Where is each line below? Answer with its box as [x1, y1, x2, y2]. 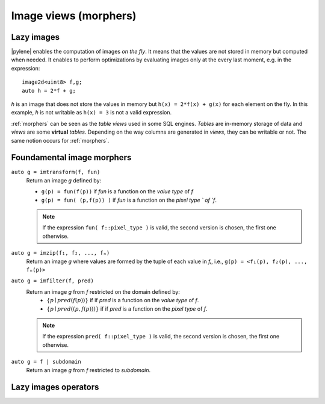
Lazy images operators [11, 382, 99, 393]
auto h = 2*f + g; [22, 87, 76, 94]
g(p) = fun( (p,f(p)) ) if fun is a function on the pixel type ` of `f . [41, 196, 217, 204]
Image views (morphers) [11, 9, 137, 22]
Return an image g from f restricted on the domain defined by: [26, 288, 181, 295]
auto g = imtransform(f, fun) [11, 169, 101, 176]
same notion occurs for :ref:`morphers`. [11, 137, 110, 144]
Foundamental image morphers [11, 152, 132, 163]
